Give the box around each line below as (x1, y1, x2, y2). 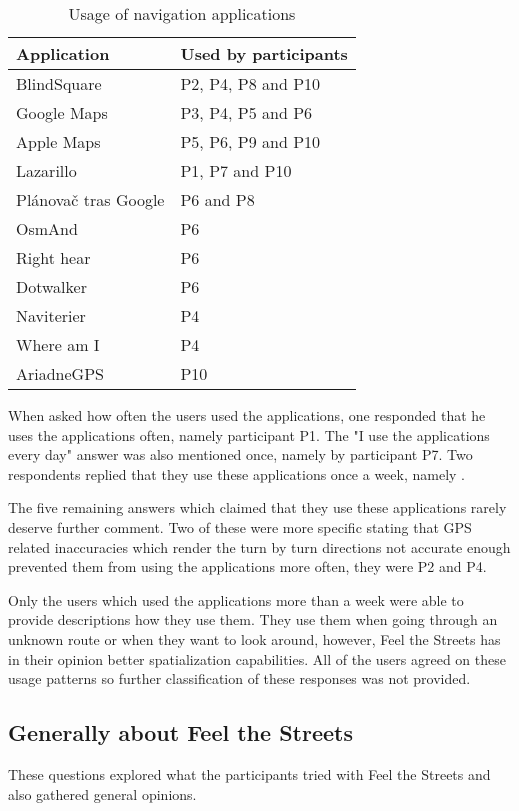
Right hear (16, 246, 91, 269)
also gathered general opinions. (8, 783, 197, 804)
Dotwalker (16, 275, 87, 298)
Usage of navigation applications (68, 2, 296, 25)
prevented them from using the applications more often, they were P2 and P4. (8, 556, 487, 577)
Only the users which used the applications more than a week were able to (8, 589, 464, 610)
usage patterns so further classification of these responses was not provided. (8, 668, 471, 689)
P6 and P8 (180, 188, 255, 211)
